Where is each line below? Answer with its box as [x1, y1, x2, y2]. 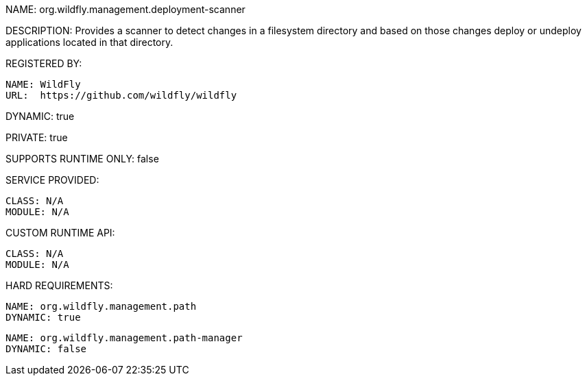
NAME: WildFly [5, 79, 81, 90]
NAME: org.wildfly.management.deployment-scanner [5, 3, 245, 15]
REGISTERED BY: [5, 58, 82, 69]
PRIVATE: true [5, 132, 68, 143]
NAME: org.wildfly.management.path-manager [5, 332, 243, 343]
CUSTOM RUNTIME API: [5, 227, 115, 238]
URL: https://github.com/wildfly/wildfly [5, 90, 237, 101]
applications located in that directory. [5, 36, 173, 48]
